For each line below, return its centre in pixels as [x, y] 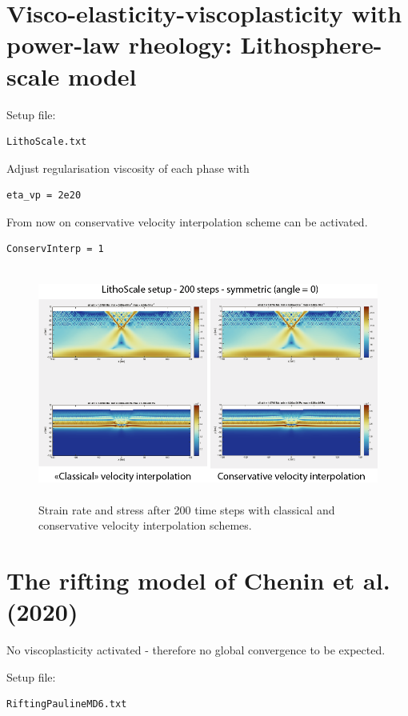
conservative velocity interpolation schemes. [145, 525]
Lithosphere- [311, 44]
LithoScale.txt [47, 142]
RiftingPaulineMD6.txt [67, 704]
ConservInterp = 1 [55, 249]
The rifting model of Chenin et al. [198, 580]
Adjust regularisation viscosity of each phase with [128, 168]
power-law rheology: [119, 44]
